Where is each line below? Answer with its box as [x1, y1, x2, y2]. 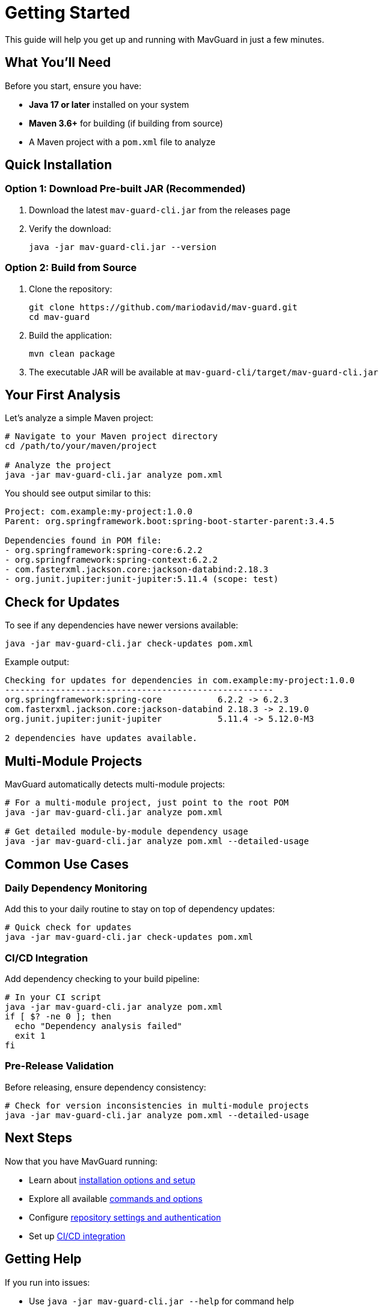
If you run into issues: [5, 1277, 90, 1288]
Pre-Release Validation [5, 1060, 114, 1072]
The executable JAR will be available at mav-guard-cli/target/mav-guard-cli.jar [29, 366, 378, 377]
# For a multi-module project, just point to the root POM [5, 798, 289, 808]
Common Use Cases [5, 856, 129, 872]
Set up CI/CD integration [29, 1230, 126, 1241]
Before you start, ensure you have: [5, 80, 141, 91]
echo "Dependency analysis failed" [14, 1021, 183, 1031]
